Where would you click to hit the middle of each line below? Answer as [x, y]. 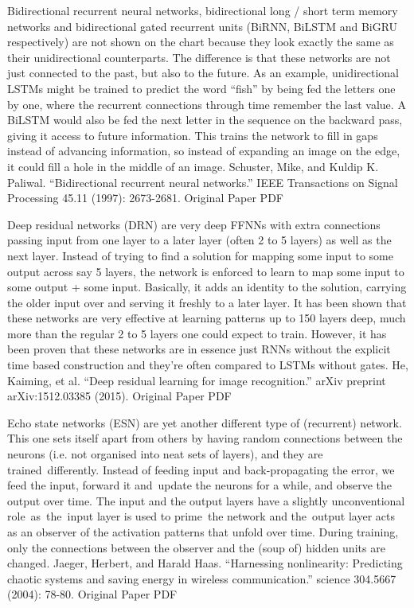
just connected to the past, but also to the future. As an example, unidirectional [203, 73]
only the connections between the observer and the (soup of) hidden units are [196, 547]
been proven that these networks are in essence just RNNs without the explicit [199, 349]
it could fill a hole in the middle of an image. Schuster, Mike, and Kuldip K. [193, 166]
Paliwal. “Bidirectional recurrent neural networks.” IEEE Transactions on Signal [203, 182]
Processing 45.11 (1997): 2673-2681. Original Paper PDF [145, 198]
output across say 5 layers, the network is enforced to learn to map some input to [206, 271]
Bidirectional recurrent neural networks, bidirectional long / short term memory [203, 10]
